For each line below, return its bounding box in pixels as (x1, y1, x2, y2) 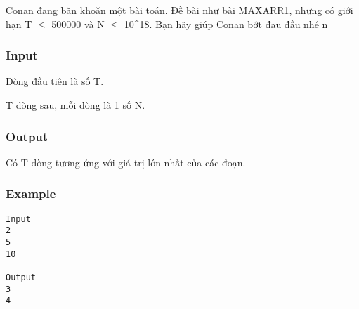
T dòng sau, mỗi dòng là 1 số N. (6, 98, 145, 112)
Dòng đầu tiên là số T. (6, 74, 104, 88)
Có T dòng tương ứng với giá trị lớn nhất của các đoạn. (6, 154, 246, 169)
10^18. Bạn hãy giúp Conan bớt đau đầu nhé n (124, 16, 328, 31)
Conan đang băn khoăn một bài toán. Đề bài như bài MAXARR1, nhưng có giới (6, 3, 353, 17)
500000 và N (51, 16, 105, 31)
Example (6, 185, 56, 202)
